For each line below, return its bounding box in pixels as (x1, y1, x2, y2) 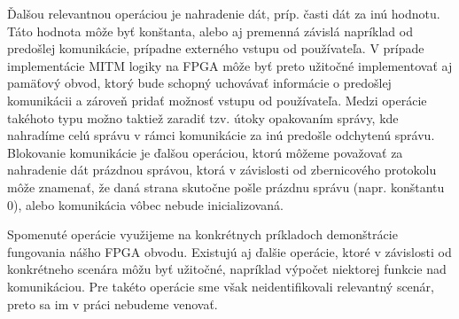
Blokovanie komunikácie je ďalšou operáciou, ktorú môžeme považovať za (7, 143, 403, 161)
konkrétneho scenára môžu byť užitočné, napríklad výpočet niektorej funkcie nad (7, 260, 447, 278)
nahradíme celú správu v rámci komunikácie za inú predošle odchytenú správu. (7, 126, 435, 144)
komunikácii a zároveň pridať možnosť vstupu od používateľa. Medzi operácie (7, 90, 427, 109)
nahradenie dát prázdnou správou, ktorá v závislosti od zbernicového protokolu (7, 160, 437, 179)
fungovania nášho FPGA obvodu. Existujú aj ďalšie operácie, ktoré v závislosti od (7, 242, 452, 261)
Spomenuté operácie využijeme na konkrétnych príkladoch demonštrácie (7, 225, 398, 244)
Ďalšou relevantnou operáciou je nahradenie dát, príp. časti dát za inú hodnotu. (7, 4, 440, 22)
